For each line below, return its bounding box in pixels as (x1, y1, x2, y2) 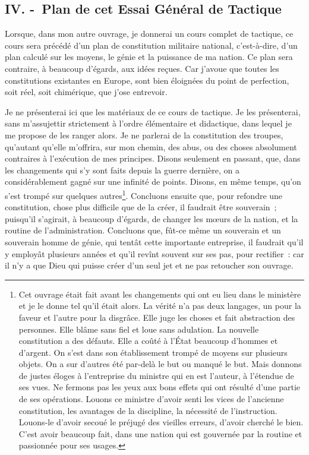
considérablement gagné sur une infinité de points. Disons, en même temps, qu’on (5, 175, 301, 188)
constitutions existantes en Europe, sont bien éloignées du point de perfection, (5, 74, 289, 86)
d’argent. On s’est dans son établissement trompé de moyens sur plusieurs (18, 346, 288, 358)
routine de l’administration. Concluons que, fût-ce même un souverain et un (5, 224, 281, 236)
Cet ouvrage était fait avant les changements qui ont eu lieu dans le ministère (18, 287, 301, 300)
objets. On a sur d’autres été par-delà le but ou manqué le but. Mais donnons (18, 358, 302, 370)
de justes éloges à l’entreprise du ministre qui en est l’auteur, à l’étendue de (18, 369, 294, 381)
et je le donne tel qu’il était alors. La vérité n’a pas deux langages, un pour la (18, 299, 301, 312)
